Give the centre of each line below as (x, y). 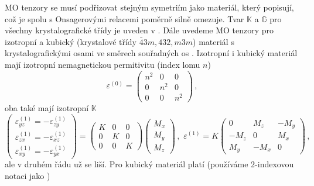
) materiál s (214, 41)
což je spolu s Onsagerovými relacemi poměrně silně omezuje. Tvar (124, 18)
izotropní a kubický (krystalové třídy (71, 41)
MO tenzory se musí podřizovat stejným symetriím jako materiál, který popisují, (149, 7)
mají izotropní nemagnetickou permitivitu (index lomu (103, 64)
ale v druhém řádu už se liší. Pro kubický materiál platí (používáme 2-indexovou (149, 164)
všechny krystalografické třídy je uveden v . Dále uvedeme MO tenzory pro (139, 30)
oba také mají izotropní (47, 107)
